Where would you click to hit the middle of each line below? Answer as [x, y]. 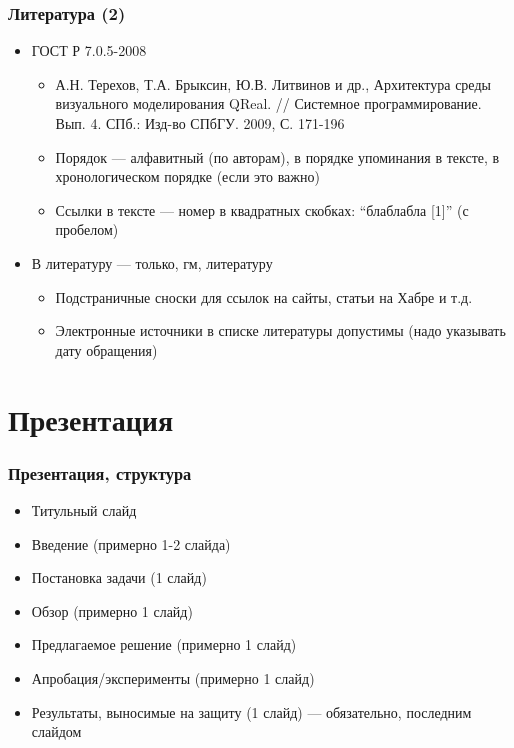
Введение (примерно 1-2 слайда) [131, 543]
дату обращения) [106, 349]
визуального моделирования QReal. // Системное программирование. [268, 103]
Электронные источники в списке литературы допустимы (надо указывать [280, 330]
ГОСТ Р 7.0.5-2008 [89, 50]
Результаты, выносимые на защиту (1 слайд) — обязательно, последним [251, 711]
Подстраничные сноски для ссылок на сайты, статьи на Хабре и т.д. [264, 296]
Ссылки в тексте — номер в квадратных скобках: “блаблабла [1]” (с [262, 209]
